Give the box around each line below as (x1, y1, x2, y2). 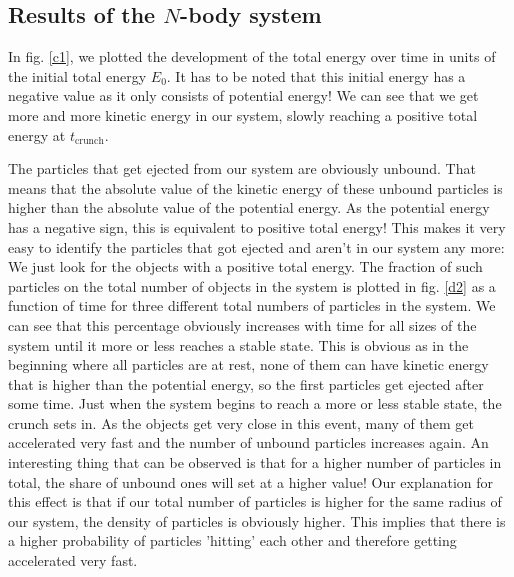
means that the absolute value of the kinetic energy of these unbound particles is (8, 177, 503, 198)
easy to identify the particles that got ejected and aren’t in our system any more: (8, 236, 505, 257)
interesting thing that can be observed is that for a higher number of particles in (8, 452, 502, 473)
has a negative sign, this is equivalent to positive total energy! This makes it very (8, 216, 506, 237)
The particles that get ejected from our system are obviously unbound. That (8, 158, 476, 179)
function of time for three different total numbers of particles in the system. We (8, 295, 496, 316)
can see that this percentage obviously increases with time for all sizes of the (8, 314, 477, 335)
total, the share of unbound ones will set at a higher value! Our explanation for (8, 471, 493, 492)
